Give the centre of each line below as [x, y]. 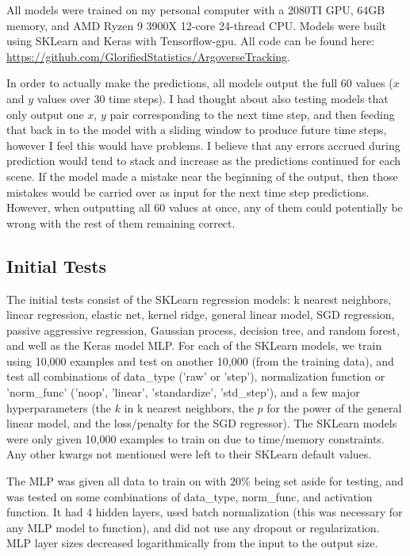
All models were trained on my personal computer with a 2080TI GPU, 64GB [196, 10]
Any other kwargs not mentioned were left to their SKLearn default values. [189, 454]
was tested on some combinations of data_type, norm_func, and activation [190, 496]
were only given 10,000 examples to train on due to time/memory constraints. [195, 438]
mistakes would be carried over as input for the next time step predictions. [188, 192]
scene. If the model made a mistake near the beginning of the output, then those [202, 176]
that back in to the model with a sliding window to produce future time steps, [197, 130]
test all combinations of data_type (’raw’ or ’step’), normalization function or [196, 376]
